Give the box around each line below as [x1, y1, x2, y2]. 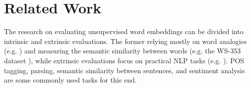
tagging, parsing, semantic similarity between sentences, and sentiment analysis [4, 65, 245, 75]
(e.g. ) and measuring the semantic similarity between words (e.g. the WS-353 [4, 45, 241, 56]
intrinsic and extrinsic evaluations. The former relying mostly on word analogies [4, 36, 247, 46]
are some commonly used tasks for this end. [4, 75, 137, 85]
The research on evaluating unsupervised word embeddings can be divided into [4, 26, 244, 37]
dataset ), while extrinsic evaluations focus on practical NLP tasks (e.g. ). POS [4, 55, 245, 65]
